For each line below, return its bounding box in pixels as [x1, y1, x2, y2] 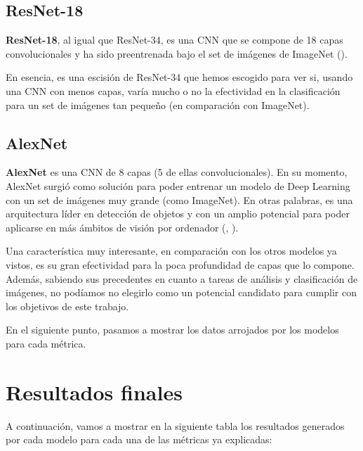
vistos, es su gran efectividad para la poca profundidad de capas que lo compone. [6, 257, 355, 272]
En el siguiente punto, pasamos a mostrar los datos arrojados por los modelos [6, 322, 339, 337]
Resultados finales [6, 377, 183, 406]
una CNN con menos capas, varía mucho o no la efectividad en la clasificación [6, 83, 341, 98]
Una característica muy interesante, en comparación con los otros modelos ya [6, 243, 337, 258]
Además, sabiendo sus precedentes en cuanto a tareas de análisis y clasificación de [6, 271, 358, 286]
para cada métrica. [6, 336, 86, 350]
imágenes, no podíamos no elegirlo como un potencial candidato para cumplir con [6, 285, 357, 300]
